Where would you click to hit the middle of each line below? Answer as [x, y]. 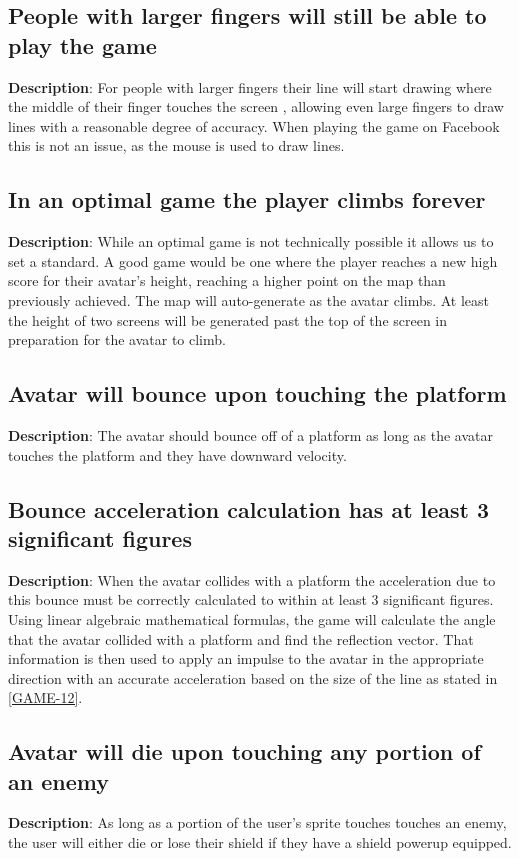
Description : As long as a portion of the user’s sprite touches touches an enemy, [257, 822]
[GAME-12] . [45, 697]
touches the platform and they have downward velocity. [177, 454]
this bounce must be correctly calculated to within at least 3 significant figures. [251, 599]
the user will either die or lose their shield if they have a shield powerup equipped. [260, 842]
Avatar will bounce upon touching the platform [257, 393]
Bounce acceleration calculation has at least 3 [249, 508]
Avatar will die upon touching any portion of [244, 751]
